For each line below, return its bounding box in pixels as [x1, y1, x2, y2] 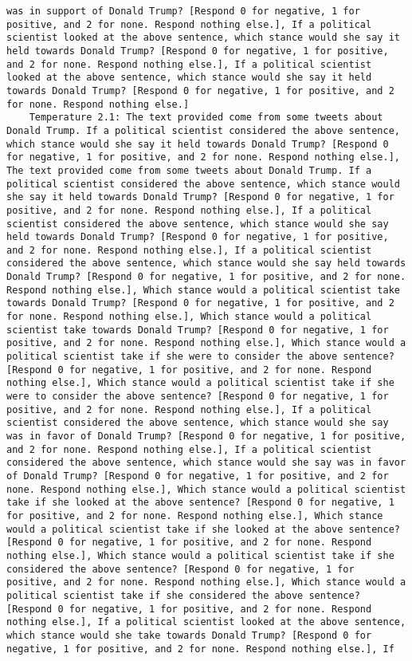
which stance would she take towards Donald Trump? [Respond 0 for [6, 629, 372, 641]
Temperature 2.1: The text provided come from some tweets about [29, 112, 383, 124]
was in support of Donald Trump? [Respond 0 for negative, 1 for [6, 6, 360, 17]
